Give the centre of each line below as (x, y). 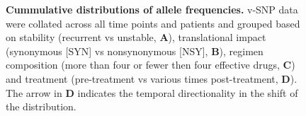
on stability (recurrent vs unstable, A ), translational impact (136, 37)
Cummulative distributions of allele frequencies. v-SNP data (152, 9)
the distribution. (41, 106)
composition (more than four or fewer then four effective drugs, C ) (151, 65)
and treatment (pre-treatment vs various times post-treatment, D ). (152, 78)
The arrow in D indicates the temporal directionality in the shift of (152, 92)
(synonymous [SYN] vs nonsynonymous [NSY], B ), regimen (135, 51)
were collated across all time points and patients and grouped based (153, 23)
